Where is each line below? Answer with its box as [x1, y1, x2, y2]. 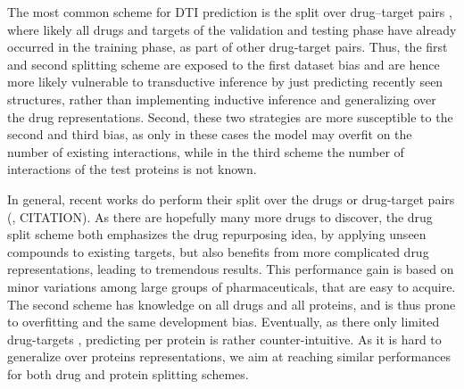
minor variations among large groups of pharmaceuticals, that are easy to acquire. [7, 277, 456, 295]
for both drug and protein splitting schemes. [7, 364, 249, 383]
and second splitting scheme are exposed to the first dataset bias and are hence [7, 54, 440, 73]
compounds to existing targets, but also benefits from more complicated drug [7, 242, 429, 261]
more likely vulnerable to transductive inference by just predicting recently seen [7, 72, 443, 91]
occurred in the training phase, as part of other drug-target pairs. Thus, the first [7, 37, 448, 56]
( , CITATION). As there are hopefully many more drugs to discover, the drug [7, 207, 433, 226]
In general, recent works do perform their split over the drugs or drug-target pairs [7, 189, 455, 208]
